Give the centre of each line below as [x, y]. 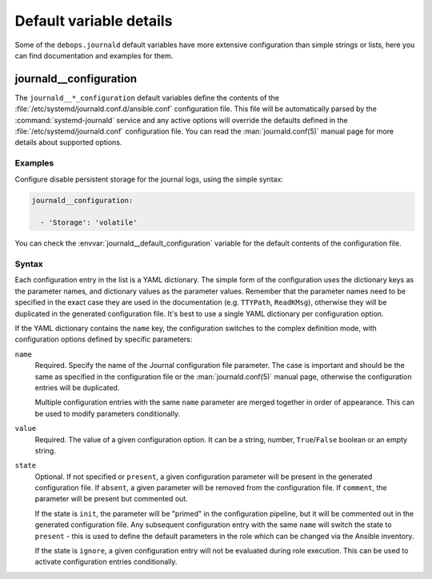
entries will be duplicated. [77, 387]
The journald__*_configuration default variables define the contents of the [147, 98]
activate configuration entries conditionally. [106, 562]
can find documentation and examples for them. [94, 55]
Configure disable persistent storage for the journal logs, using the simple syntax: [149, 179]
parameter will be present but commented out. [111, 499]
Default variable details [94, 21]
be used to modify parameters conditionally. [107, 413]
